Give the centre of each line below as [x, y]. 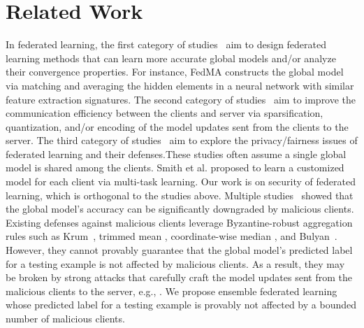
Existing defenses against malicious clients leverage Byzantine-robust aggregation [179, 222]
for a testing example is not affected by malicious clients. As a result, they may [175, 263]
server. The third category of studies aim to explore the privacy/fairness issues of [182, 140]
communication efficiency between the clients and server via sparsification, [165, 113]
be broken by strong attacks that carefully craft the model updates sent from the [179, 277]
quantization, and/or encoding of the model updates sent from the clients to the [177, 126]
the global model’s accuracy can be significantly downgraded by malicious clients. [180, 209]
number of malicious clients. [65, 318]
